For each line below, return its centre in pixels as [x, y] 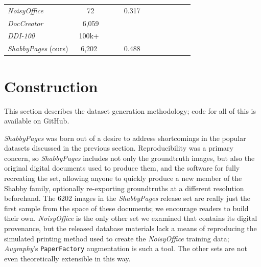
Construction [51, 86]
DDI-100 [21, 36]
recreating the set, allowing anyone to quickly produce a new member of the [123, 178]
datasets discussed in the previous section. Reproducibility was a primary [119, 148]
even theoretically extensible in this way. [67, 258]
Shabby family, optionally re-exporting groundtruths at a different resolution [124, 188]
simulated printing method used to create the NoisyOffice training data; [117, 238]
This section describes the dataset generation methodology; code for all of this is [130, 110]
